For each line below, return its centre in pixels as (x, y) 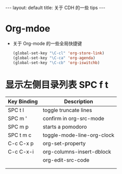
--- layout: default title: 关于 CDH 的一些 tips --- (55, 8)
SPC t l (16, 110)
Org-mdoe (28, 29)
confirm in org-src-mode (74, 118)
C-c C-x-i (21, 151)
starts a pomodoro (65, 126)
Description (79, 101)
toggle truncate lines (67, 110)
